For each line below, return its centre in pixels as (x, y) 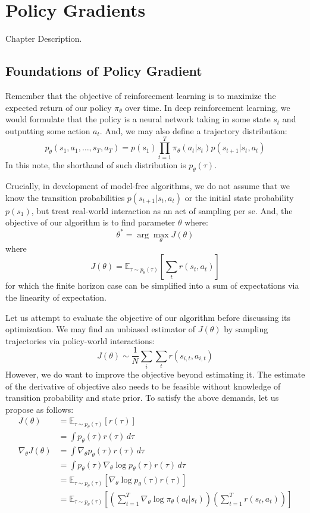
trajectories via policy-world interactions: (80, 340)
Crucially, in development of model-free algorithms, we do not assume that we (148, 186)
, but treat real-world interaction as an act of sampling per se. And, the (162, 210)
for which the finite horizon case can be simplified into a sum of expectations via (152, 285)
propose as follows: (40, 409)
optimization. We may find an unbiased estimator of (101, 329)
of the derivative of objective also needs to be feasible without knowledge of (143, 386)
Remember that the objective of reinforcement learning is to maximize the (141, 95)
